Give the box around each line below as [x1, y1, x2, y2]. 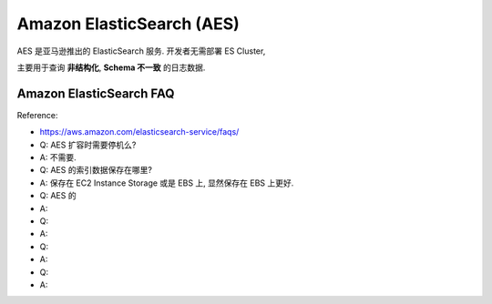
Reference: [16, 109, 58, 120]
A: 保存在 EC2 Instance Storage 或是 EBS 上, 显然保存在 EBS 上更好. [39, 177, 294, 188]
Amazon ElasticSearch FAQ [16, 86, 175, 101]
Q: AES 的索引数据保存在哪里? [39, 165, 152, 176]
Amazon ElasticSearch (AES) [16, 14, 241, 34]
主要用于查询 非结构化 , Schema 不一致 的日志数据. [16, 62, 206, 73]
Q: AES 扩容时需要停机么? [39, 139, 137, 150]
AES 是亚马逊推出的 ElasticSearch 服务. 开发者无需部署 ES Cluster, [16, 46, 266, 56]
